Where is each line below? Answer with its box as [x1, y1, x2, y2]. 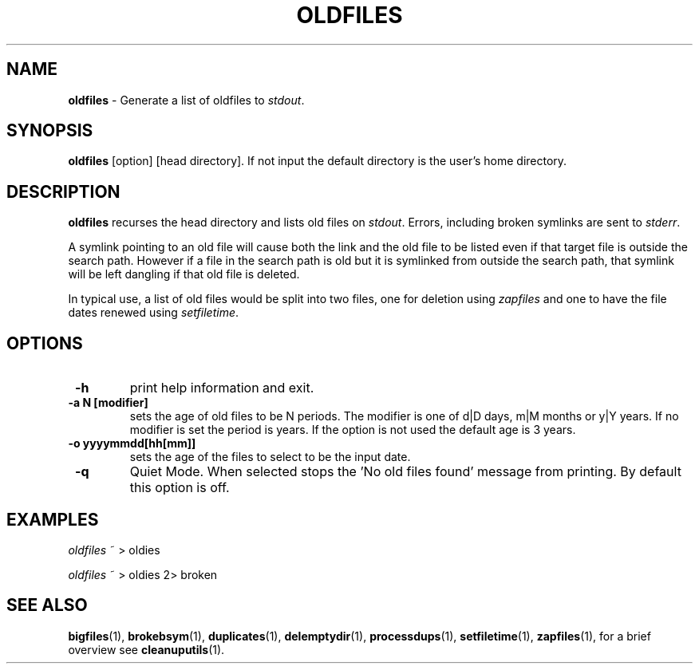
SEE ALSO [6, 595, 88, 616]
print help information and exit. [129, 380, 314, 396]
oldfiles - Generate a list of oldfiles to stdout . [68, 93, 305, 107]
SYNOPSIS [6, 120, 93, 141]
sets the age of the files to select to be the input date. [129, 450, 411, 464]
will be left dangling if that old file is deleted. [68, 267, 300, 282]
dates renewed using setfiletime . [68, 305, 239, 320]
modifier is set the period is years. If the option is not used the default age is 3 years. [129, 423, 576, 437]
